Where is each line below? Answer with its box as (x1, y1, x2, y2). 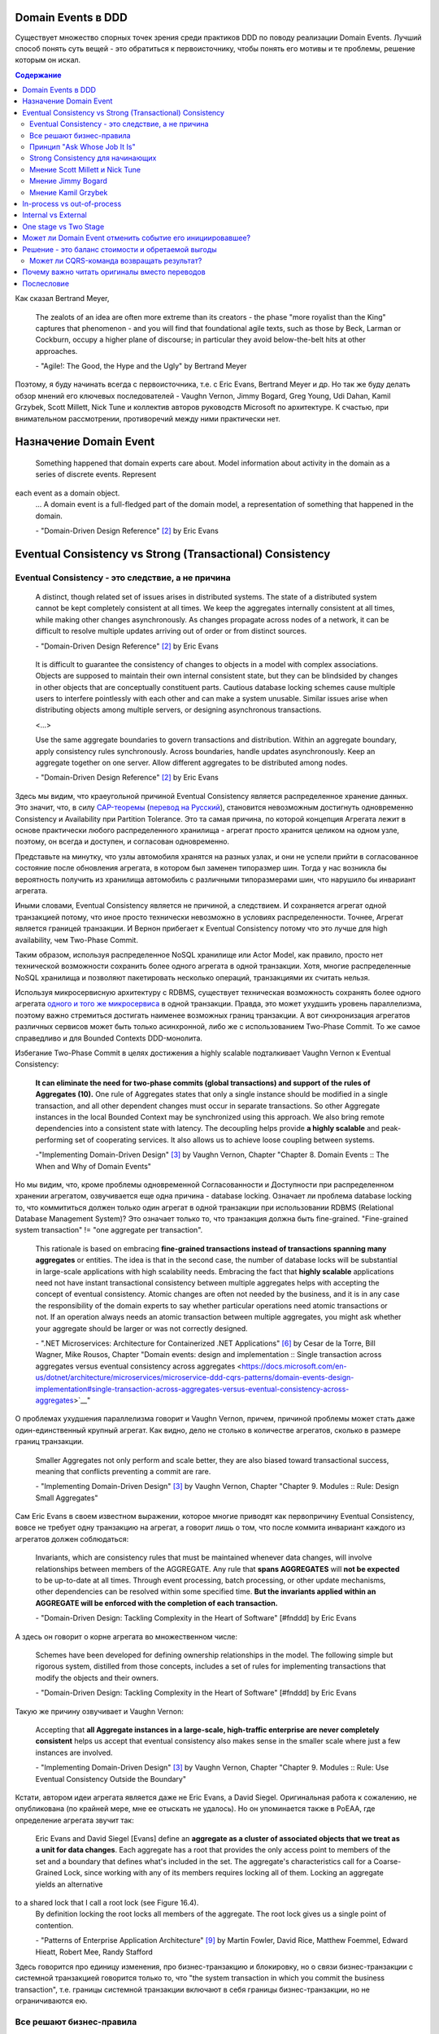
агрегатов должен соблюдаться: (15, 1534, 129, 1543)
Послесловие (22, 278, 69, 288)
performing (35, 1135, 73, 1145)
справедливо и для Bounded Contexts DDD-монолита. (15, 1033, 203, 1043)
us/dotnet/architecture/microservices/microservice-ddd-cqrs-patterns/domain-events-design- (35, 1373, 354, 1382)
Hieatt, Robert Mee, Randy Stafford (35, 1947, 154, 1957)
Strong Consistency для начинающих (29, 153, 157, 163)
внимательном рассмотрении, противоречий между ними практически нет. (15, 413, 280, 423)
